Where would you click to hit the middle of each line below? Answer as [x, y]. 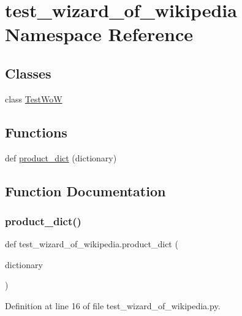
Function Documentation [85, 191]
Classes [28, 73]
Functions [36, 132]
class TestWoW [34, 98]
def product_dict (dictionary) [61, 157]
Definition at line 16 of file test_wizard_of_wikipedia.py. [113, 305]
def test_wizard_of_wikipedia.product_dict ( [92, 244]
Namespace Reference [99, 34]
